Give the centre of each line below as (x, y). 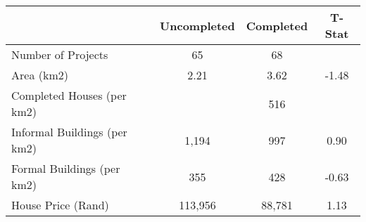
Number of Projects (60, 54)
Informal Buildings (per (69, 132)
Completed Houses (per (69, 95)
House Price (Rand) (60, 205)
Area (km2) (40, 75)
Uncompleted (197, 25)
